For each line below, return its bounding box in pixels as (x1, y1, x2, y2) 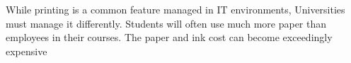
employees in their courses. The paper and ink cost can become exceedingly (6, 30, 333, 45)
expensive (6, 43, 47, 58)
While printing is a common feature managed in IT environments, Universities (6, 2, 345, 16)
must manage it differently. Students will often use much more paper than (6, 16, 327, 30)
